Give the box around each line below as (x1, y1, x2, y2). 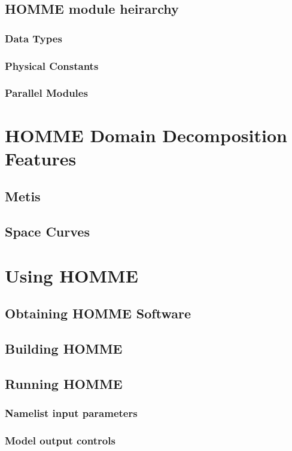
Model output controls (5, 432, 115, 447)
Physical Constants (5, 58, 99, 73)
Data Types (5, 30, 62, 45)
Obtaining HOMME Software (5, 304, 191, 323)
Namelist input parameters (5, 406, 138, 421)
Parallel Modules (5, 85, 88, 100)
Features (5, 146, 77, 170)
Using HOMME (5, 263, 138, 287)
